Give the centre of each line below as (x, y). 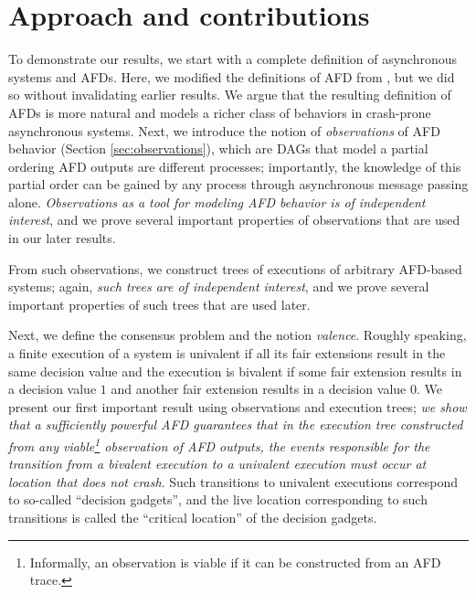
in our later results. (62, 238)
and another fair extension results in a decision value (259, 389)
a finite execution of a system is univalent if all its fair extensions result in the (227, 353)
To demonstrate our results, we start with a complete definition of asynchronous (233, 59)
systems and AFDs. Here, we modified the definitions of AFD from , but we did (232, 76)
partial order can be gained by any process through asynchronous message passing (238, 184)
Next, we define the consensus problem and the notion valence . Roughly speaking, (238, 335)
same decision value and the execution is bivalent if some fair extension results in (235, 371)
